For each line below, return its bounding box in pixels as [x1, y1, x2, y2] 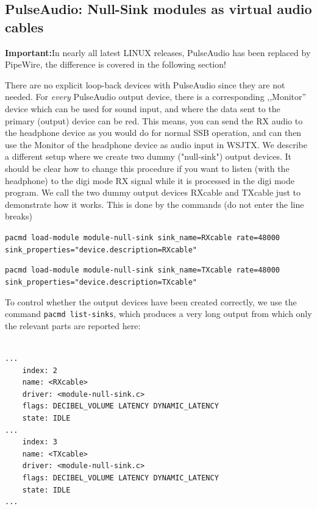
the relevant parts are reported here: [5, 319, 141, 332]
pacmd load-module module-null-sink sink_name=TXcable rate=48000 [5, 266, 280, 275]
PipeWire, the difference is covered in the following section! [5, 58, 226, 71]
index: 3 [22, 438, 57, 447]
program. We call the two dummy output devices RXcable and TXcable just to [5, 186, 301, 199]
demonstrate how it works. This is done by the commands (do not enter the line [5, 198, 304, 210]
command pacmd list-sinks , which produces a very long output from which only [5, 307, 312, 320]
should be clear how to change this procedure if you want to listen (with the [5, 162, 290, 174]
